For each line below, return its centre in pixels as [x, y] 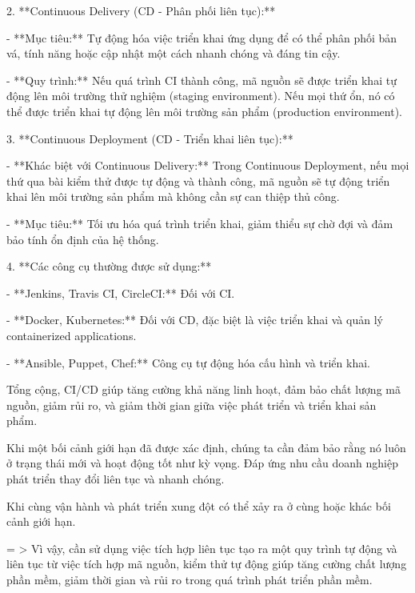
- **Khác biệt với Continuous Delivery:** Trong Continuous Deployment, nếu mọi [208, 165]
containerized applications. [72, 335]
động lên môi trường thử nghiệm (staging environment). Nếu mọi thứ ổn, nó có [201, 96]
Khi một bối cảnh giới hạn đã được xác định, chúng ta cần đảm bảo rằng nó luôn [206, 447]
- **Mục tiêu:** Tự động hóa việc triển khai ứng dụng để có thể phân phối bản [202, 37]
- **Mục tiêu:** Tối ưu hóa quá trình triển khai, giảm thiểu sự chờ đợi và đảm [200, 223]
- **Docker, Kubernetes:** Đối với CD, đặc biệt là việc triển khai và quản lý [195, 320]
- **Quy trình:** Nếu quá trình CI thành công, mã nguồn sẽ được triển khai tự [202, 80]
